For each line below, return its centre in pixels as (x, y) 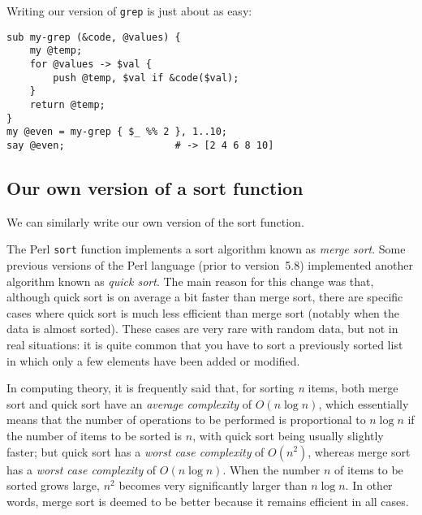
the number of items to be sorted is (95, 435)
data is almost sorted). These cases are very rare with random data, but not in (202, 329)
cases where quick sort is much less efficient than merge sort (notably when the (203, 312)
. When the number (271, 469)
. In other (369, 485)
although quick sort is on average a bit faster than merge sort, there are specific (205, 297)
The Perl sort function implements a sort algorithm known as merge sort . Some (206, 249)
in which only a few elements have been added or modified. (153, 360)
